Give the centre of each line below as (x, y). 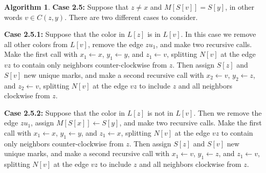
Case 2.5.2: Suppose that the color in (65, 112)
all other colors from (36, 44)
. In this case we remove (218, 34)
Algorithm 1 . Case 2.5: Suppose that (66, 7)
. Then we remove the (228, 112)
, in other (240, 7)
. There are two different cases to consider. (131, 17)
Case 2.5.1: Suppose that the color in (65, 34)
